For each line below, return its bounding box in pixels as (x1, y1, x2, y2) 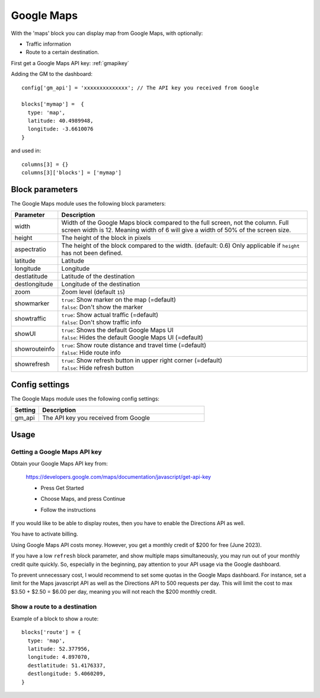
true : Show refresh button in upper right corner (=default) (61, 356, 222, 364)
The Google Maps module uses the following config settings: (11, 395, 160, 402)
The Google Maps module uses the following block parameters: (11, 200, 166, 207)
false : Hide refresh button (61, 364, 134, 372)
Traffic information (25, 40, 71, 47)
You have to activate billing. (11, 530, 78, 537)
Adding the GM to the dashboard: (11, 71, 93, 78)
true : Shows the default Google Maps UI (61, 326, 174, 334)
